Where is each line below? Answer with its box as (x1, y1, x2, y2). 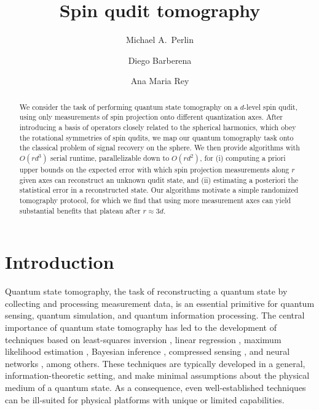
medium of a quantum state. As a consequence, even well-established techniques (5, 381, 306, 393)
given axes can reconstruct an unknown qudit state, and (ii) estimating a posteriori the (19, 174, 299, 185)
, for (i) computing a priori (200, 152, 286, 163)
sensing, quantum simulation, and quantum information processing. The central (5, 309, 305, 322)
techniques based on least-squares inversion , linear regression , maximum (5, 333, 282, 346)
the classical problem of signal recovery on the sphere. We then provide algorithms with (19, 142, 300, 153)
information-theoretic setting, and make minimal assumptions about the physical (5, 369, 310, 382)
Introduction (5, 249, 114, 274)
